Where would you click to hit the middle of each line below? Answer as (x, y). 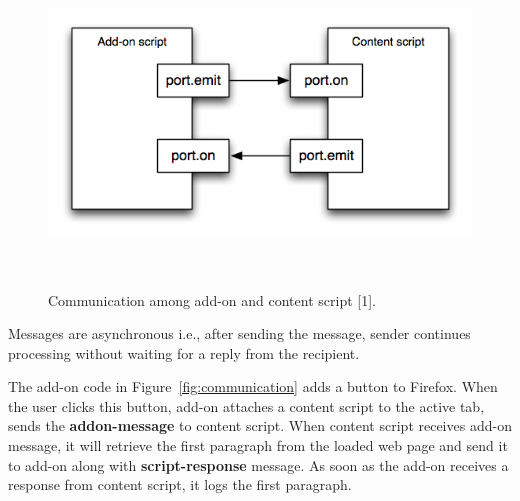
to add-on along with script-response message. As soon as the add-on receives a (258, 464)
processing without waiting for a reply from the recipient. (184, 352)
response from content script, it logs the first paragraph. (180, 484)
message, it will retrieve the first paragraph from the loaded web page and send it (258, 445)
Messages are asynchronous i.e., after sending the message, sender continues (239, 333)
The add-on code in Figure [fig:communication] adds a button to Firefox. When (253, 386)
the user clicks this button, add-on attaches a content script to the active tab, (246, 405)
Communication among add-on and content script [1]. (212, 299)
